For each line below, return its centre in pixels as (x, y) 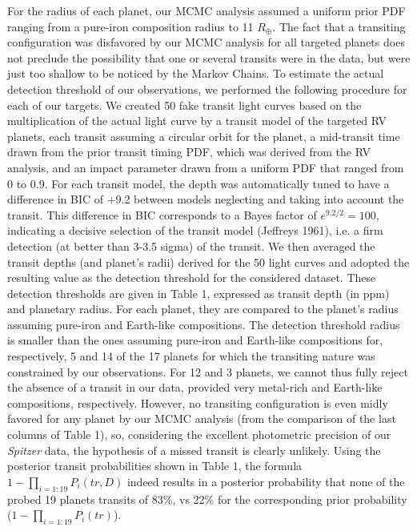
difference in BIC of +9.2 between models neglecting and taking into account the (206, 199)
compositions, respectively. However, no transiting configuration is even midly (198, 402)
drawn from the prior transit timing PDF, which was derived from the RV (189, 152)
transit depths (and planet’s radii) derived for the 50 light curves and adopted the (208, 261)
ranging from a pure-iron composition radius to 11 (130, 26)
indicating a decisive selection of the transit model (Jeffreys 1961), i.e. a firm (195, 230)
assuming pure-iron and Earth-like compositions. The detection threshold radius (204, 324)
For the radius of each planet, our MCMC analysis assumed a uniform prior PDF (206, 10)
